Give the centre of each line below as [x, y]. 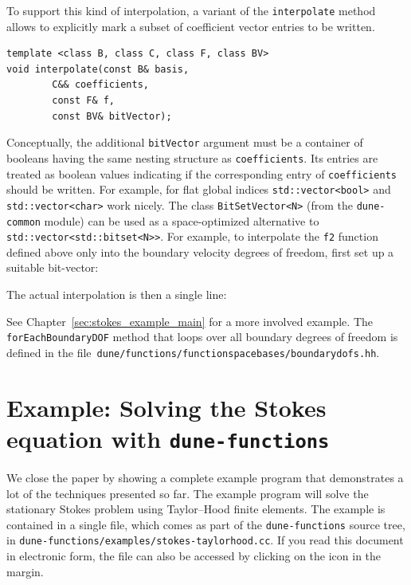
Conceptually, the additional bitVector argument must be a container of [185, 142]
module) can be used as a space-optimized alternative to [182, 220]
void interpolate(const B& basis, [98, 69]
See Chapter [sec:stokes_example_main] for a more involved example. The [190, 321]
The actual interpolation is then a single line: [117, 294]
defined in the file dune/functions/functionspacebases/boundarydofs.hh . [193, 352]
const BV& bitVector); [112, 116]
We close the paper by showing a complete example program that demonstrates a [205, 477]
